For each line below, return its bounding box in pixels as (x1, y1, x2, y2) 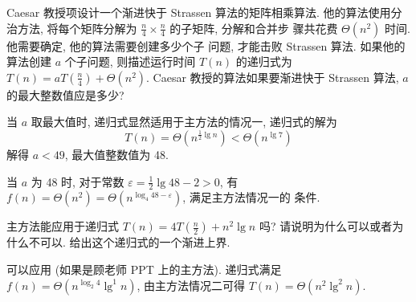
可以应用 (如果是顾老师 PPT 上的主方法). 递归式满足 (6, 260, 282, 277)
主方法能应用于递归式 (6, 218, 119, 235)
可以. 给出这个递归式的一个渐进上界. (39, 234, 230, 251)
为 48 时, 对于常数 (31, 173, 124, 190)
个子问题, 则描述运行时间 (64, 53, 196, 70)
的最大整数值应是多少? (6, 86, 124, 103)
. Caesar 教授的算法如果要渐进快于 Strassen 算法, (146, 68, 399, 85)
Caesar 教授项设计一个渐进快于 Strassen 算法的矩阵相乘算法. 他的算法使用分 (6, 4, 402, 20)
